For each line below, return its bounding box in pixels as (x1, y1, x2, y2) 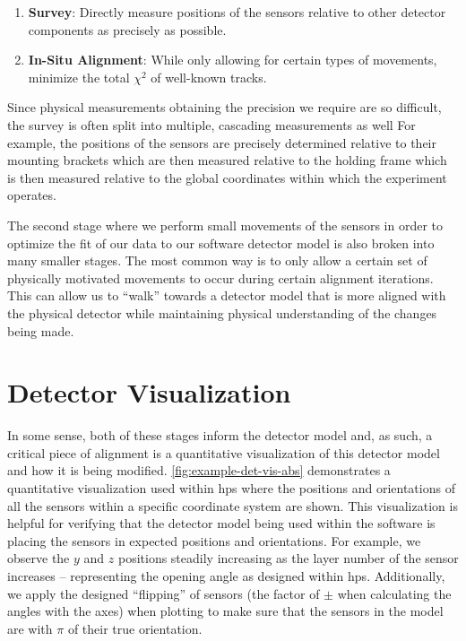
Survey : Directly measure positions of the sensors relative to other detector (28, 3, 446, 21)
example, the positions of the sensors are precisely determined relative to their (7, 133, 436, 152)
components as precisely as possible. (28, 20, 227, 39)
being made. (7, 321, 74, 340)
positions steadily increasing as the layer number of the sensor (117, 549, 459, 567)
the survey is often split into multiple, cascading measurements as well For (7, 115, 416, 134)
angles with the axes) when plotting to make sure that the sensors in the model (7, 602, 444, 620)
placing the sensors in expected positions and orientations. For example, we (7, 531, 421, 550)
